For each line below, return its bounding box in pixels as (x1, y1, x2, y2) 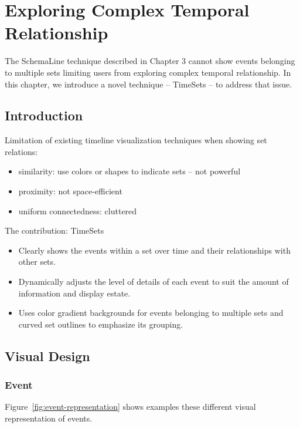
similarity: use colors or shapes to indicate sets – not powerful (18, 165, 241, 177)
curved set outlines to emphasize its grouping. (18, 318, 183, 330)
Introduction (5, 106, 83, 124)
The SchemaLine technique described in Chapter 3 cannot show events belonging (5, 55, 295, 67)
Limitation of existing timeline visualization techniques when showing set (5, 134, 267, 146)
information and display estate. (18, 287, 131, 299)
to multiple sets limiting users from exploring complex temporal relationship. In (5, 66, 291, 78)
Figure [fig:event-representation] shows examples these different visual (5, 400, 256, 413)
